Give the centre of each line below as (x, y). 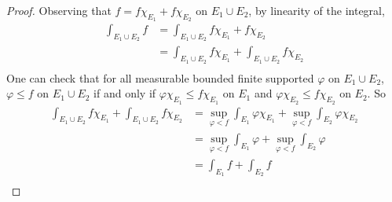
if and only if (125, 93)
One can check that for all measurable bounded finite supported (160, 77)
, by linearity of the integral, (317, 10)
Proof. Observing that (59, 10)
